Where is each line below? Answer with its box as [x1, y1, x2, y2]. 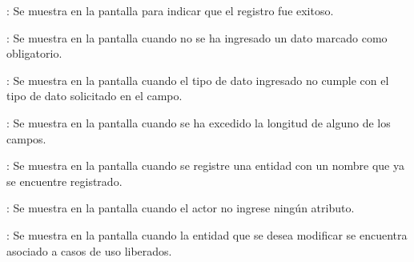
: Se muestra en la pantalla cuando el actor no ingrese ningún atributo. [6, 200, 355, 216]
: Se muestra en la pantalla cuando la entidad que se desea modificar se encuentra [6, 226, 408, 243]
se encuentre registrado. [6, 172, 123, 189]
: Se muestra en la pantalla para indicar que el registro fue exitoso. [6, 2, 334, 18]
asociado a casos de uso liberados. [6, 242, 172, 259]
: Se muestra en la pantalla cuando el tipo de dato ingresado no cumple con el [6, 71, 389, 88]
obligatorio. [6, 45, 62, 62]
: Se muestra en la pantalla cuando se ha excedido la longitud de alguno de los [6, 114, 391, 131]
